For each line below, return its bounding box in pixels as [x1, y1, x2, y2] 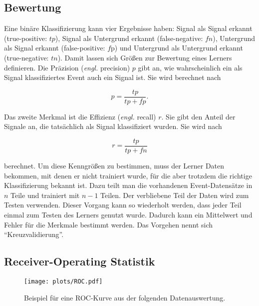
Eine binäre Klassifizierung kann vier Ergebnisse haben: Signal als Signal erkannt [4, 23, 253, 33]
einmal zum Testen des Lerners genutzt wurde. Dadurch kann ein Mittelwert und [4, 209, 253, 220]
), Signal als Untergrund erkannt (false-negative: [55, 32, 203, 43]
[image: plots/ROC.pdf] [24, 278, 103, 285]
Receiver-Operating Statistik [4, 253, 155, 269]
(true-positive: [4, 32, 47, 43]
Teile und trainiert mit [10, 189, 80, 200]
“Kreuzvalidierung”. [4, 229, 64, 239]
